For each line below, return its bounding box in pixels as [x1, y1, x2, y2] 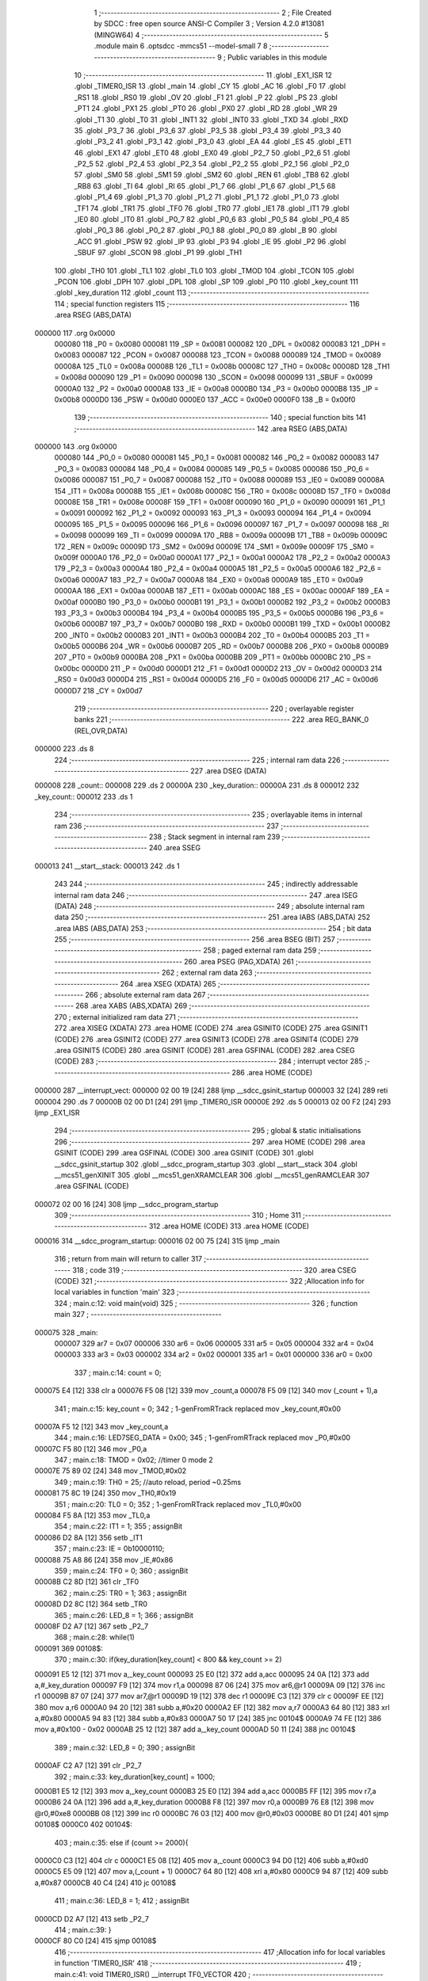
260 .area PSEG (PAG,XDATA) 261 [183, 956, 295, 966]
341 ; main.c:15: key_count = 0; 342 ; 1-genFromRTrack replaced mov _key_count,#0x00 [54, 1403, 341, 1414]
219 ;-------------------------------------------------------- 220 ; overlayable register [74, 704, 354, 713]
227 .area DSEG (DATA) [190, 766, 267, 776]
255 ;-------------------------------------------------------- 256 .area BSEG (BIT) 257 [54, 935, 336, 945]
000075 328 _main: [34, 1327, 98, 1337]
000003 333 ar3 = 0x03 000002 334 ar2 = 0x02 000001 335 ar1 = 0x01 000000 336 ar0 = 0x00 [54, 1349, 373, 1359]
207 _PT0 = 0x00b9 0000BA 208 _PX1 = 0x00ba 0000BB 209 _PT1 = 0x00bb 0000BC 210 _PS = [54, 652, 372, 662]
